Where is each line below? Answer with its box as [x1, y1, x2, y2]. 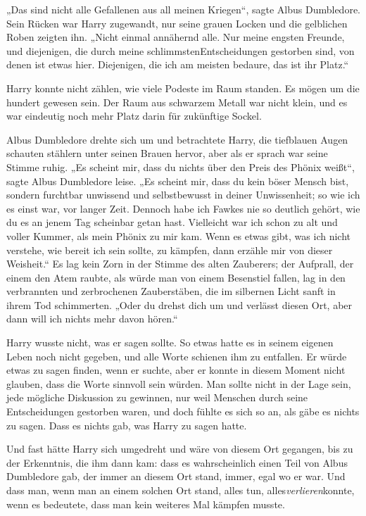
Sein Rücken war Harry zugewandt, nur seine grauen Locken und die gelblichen [6, 15, 348, 30]
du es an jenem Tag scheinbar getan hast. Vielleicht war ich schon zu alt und [6, 215, 338, 229]
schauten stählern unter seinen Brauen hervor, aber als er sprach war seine [6, 146, 328, 161]
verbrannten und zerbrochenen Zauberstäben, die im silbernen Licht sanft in [6, 284, 336, 298]
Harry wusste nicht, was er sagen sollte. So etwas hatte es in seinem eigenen [6, 335, 334, 350]
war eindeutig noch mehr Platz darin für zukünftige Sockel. [6, 108, 262, 123]
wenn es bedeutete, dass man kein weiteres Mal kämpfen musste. [6, 496, 285, 511]
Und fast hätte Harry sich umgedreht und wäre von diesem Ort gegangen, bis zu [6, 441, 353, 456]
